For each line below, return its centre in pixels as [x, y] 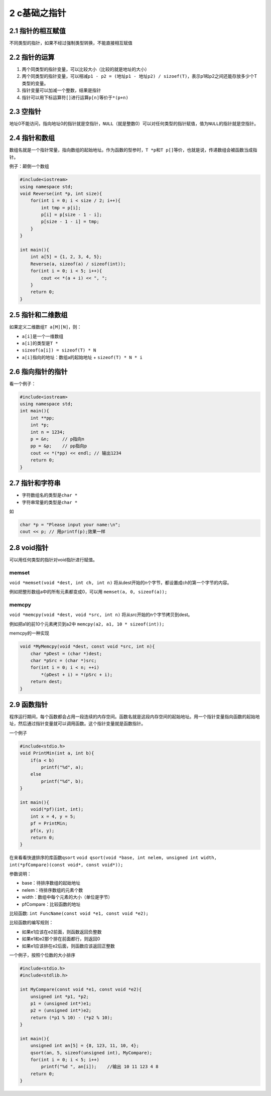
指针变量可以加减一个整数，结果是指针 [61, 90]
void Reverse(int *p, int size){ [61, 194]
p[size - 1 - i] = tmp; [70, 222]
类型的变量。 [35, 83]
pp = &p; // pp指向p [59, 446]
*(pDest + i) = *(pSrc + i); [77, 675]
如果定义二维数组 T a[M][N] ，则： [45, 327]
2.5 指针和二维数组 [38, 315]
